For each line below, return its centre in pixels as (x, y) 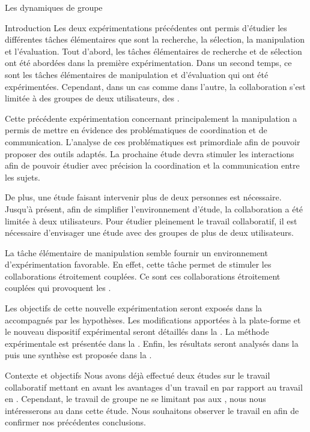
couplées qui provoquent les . (58, 288)
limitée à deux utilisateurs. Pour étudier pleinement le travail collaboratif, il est (151, 220)
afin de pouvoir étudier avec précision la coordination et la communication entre (152, 165)
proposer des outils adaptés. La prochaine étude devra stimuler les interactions (150, 153)
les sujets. (23, 177)
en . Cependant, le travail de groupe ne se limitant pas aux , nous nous (135, 399)
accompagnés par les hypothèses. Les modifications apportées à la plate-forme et (153, 319)
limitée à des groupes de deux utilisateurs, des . (92, 98)
